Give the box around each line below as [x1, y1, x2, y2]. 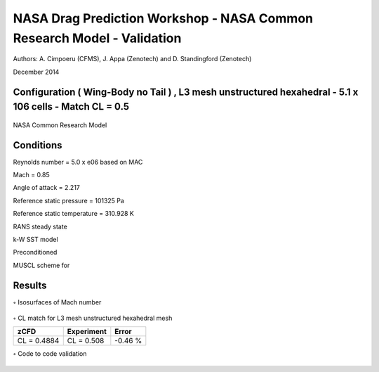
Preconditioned [13, 248, 58, 257]
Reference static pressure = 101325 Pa [13, 196, 124, 205]
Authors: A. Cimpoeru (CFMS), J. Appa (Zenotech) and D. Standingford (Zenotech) [13, 55, 252, 63]
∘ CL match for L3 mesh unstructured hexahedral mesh [13, 314, 173, 323]
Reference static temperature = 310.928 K [13, 210, 135, 218]
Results [13, 279, 47, 291]
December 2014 [13, 68, 60, 76]
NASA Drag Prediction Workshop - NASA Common [13, 11, 314, 26]
